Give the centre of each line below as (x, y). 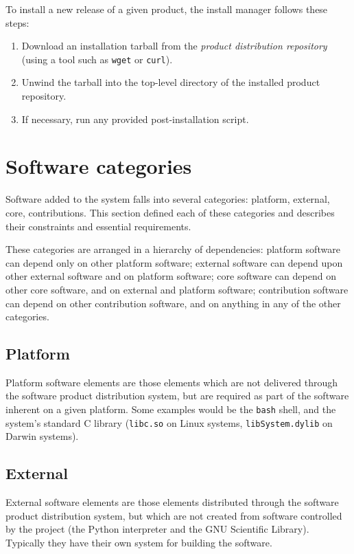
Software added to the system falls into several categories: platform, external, (168, 199)
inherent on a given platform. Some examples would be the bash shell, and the (171, 409)
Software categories (99, 166)
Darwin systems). (42, 436)
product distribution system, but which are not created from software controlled (174, 515)
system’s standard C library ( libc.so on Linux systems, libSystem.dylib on (169, 422)
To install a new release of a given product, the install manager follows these (167, 9)
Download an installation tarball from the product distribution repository (174, 46)
